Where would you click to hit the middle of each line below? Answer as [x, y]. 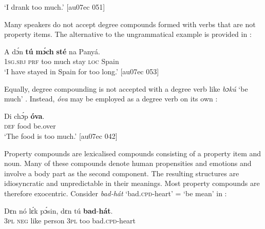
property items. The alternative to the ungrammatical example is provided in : [128, 34]
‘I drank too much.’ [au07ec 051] [55, 7]
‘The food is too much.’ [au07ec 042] [61, 136]
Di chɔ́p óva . [24, 116]
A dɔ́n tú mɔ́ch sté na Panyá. [52, 51]
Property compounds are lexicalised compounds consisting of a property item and [133, 153]
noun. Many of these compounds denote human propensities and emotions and [128, 163]
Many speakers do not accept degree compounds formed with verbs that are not [130, 24]
